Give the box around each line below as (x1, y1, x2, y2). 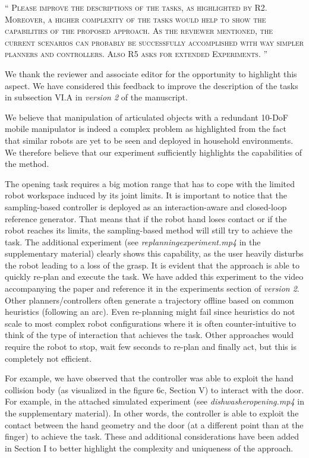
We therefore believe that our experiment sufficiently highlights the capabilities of (5, 146, 302, 158)
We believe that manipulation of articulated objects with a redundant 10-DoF (5, 110, 288, 123)
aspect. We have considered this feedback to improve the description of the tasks (5, 79, 298, 91)
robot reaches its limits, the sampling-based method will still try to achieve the (5, 224, 292, 236)
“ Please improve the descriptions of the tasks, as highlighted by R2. (5, 1, 267, 13)
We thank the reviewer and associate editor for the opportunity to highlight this (5, 67, 297, 80)
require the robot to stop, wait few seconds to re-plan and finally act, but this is (5, 340, 297, 353)
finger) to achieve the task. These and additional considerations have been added (5, 430, 299, 443)
